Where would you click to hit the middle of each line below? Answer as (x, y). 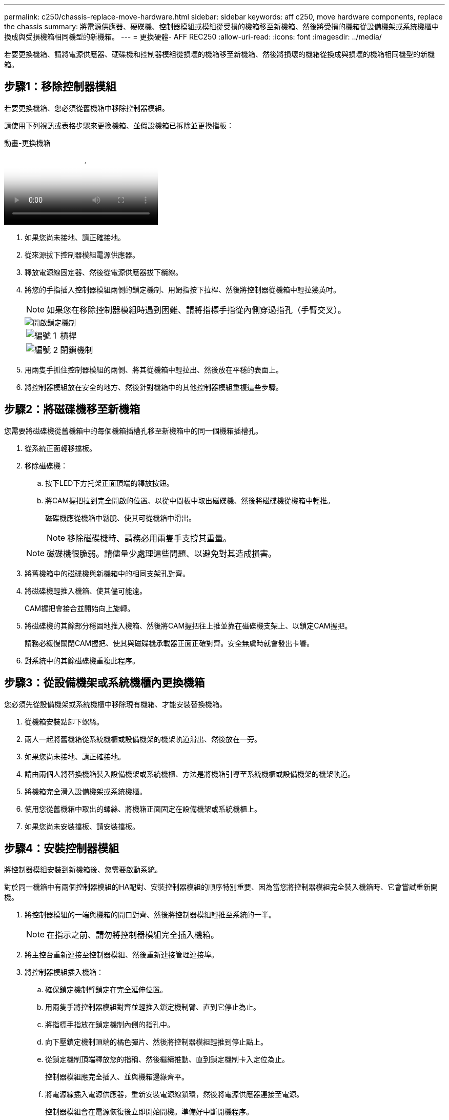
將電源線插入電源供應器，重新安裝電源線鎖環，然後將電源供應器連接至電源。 (174, 1094)
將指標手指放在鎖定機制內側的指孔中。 (110, 1025)
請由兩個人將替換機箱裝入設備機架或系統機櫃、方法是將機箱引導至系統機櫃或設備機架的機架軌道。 (190, 774)
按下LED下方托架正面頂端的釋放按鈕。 (109, 483)
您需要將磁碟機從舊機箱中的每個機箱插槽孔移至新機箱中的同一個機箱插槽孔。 (133, 430)
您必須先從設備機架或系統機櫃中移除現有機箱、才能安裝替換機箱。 (115, 704)
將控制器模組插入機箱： (64, 972)
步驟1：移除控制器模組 (60, 87)
